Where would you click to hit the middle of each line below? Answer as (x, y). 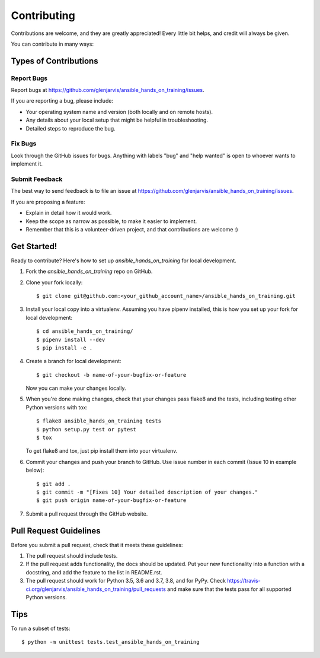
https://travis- (244, 581)
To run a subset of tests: (41, 628)
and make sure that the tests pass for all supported (229, 589)
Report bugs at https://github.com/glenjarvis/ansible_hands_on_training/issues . (108, 90)
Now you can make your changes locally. (76, 388)
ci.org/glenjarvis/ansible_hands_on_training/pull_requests (96, 589)
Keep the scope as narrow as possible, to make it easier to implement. (111, 221)
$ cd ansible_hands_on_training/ (85, 331)
